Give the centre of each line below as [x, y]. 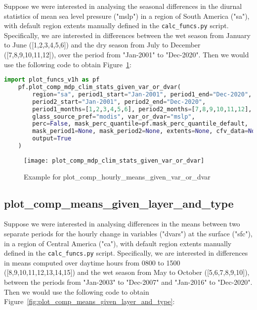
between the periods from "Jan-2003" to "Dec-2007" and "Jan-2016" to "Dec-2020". [128, 282]
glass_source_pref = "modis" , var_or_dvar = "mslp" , [114, 116]
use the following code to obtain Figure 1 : [68, 64]
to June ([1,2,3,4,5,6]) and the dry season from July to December [102, 45]
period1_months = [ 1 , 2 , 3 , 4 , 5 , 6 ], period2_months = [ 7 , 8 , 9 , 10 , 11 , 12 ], [142, 109]
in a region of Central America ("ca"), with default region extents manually [118, 243]
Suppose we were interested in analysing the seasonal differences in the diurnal [123, 6]
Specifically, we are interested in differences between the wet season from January [127, 35]
